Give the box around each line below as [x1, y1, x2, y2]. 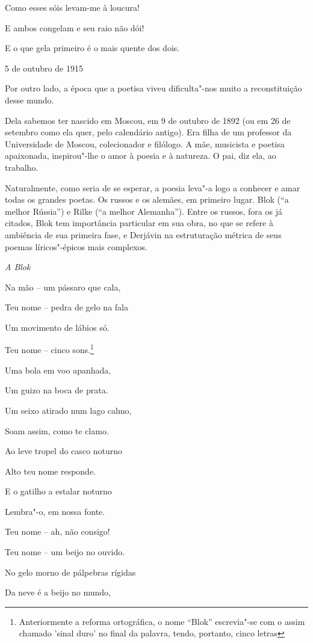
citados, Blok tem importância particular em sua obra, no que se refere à [5, 217, 273, 229]
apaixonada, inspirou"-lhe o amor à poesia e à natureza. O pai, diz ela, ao [5, 149, 276, 162]
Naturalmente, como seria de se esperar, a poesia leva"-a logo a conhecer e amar [5, 181, 300, 194]
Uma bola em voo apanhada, [5, 363, 111, 376]
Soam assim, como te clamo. [5, 424, 109, 437]
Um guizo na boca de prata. [5, 384, 108, 396]
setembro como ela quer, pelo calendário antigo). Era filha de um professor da [5, 126, 292, 138]
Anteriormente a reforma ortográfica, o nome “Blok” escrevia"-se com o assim [19, 615, 305, 627]
